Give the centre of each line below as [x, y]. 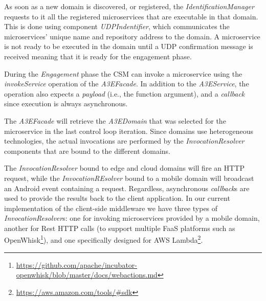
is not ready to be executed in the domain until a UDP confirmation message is [129, 46]
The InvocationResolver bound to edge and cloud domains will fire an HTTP [124, 168]
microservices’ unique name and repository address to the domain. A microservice [132, 36]
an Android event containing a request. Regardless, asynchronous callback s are [127, 188]
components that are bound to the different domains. [87, 151]
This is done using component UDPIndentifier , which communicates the [117, 26]
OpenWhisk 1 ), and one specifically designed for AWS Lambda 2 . [104, 239]
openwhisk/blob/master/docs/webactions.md [87, 275]
